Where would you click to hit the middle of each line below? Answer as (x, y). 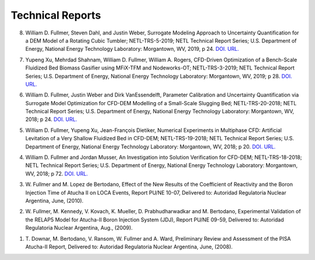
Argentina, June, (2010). (55, 200)
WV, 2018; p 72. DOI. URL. (57, 174)
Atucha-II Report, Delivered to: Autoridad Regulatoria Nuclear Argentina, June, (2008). (129, 247)
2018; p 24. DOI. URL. (51, 119)
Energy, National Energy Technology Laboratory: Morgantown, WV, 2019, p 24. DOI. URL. (132, 49)
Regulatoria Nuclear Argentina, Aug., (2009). (79, 228)
